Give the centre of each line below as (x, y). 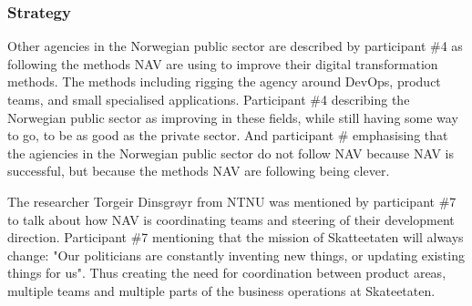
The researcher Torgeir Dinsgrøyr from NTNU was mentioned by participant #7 (232, 201)
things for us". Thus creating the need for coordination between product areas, (227, 273)
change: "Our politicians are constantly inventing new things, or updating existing (236, 255)
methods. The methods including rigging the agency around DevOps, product (224, 82)
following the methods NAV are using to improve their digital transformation (223, 63)
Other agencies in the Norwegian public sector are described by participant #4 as (235, 46)
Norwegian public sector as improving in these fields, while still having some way (233, 117)
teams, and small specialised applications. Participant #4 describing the (209, 99)
